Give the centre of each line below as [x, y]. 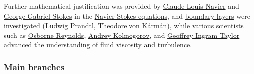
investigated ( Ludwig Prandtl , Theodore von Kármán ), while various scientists [124, 25]
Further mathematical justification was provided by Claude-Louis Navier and [122, 6]
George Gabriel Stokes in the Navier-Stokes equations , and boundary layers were [127, 16]
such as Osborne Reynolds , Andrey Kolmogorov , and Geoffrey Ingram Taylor [122, 35]
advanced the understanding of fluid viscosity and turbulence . [98, 45]
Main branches [34, 66]
